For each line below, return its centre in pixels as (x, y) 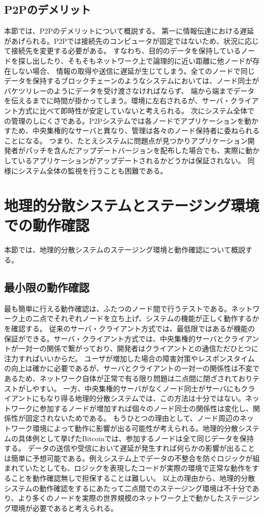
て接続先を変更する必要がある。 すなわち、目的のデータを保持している (123, 51)
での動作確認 (47, 225)
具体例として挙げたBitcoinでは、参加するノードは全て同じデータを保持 (136, 438)
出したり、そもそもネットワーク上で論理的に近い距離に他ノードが (142, 60)
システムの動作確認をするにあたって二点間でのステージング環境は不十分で (128, 488)
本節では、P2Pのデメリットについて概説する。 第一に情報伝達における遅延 (129, 31)
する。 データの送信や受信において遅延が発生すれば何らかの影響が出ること (130, 448)
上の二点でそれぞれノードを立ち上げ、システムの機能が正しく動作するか (139, 318)
